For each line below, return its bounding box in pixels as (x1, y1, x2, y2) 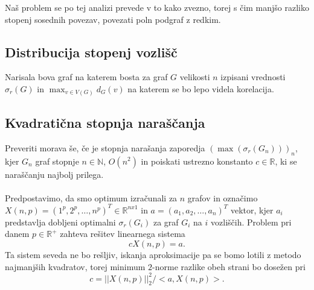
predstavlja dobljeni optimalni (5, 215, 116, 228)
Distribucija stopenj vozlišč (5, 42, 178, 61)
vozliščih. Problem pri (211, 215, 292, 228)
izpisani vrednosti (220, 71, 286, 83)
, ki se (275, 154, 297, 167)
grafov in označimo (187, 191, 258, 204)
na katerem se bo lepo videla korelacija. (127, 82, 274, 95)
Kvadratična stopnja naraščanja (5, 113, 205, 131)
